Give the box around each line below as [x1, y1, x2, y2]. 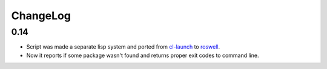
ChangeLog [11, 9, 71, 22]
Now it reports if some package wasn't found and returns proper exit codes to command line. [26, 52, 259, 59]
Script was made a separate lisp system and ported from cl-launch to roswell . [26, 43, 220, 50]
